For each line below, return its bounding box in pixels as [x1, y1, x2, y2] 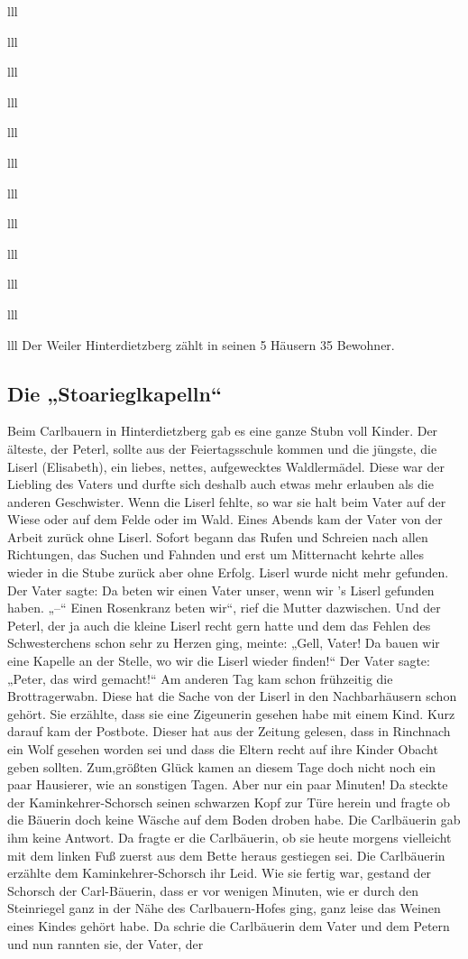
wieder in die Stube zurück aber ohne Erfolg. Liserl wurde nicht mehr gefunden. [7, 563, 449, 582]
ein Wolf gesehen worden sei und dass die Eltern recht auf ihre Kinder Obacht [7, 740, 438, 759]
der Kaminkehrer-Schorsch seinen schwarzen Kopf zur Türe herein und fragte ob [7, 792, 451, 811]
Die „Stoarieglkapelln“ [7, 379, 222, 407]
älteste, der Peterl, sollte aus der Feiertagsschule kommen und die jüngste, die [7, 438, 437, 457]
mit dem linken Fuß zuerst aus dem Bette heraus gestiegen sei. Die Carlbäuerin [7, 845, 445, 864]
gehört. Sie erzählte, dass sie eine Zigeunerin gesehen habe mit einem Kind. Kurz [7, 704, 455, 723]
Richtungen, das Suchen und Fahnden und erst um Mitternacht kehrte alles [7, 545, 424, 564]
